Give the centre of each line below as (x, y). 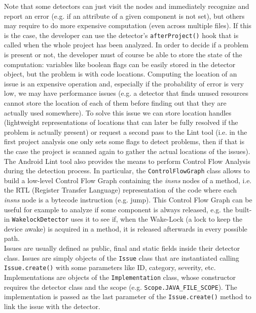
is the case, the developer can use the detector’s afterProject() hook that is (121, 35)
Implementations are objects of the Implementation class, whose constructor (120, 277)
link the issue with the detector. (52, 306)
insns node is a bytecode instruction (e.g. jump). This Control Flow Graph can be (128, 199)
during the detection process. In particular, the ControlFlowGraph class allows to (127, 171)
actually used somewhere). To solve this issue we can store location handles (118, 112)
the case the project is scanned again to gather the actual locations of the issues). (127, 151)
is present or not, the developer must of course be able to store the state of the (123, 55)
